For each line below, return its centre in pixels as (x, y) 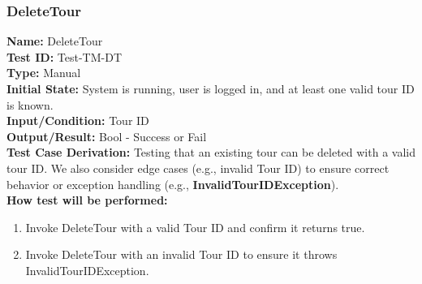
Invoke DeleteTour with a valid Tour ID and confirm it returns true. (195, 227)
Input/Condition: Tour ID (78, 120)
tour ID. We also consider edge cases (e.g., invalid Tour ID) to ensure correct (198, 168)
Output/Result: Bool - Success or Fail (107, 136)
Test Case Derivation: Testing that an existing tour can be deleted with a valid (211, 152)
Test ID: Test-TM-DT (65, 56)
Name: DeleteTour (55, 41)
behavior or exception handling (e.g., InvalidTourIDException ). (173, 184)
